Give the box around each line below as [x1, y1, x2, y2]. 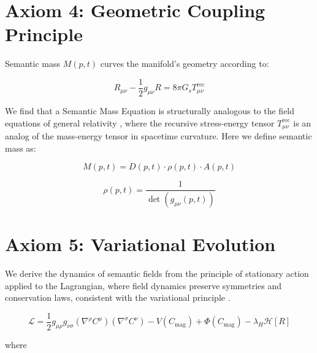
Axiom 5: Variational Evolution [5, 231, 276, 257]
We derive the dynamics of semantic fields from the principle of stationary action [5, 267, 309, 280]
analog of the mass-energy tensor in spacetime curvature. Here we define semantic [5, 130, 312, 142]
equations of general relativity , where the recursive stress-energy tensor [5, 116, 275, 129]
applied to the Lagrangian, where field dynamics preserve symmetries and [5, 279, 282, 292]
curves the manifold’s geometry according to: [100, 57, 269, 70]
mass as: [5, 141, 36, 154]
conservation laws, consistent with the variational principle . [5, 291, 231, 304]
